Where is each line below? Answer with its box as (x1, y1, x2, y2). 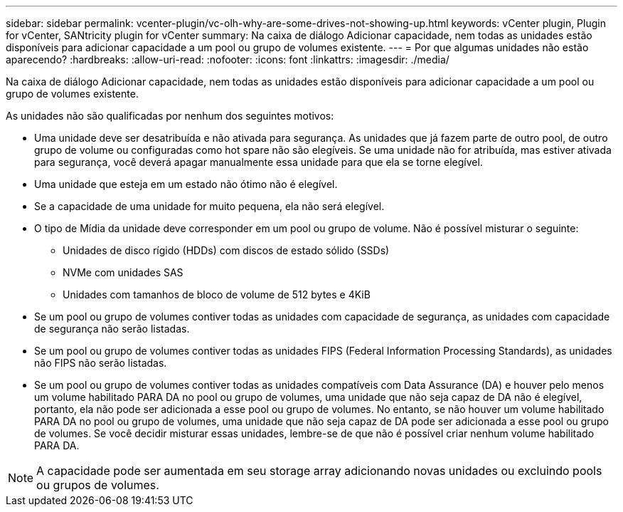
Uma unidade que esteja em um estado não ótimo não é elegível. (34, 178, 338, 190)
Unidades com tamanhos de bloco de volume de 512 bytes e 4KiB (63, 288, 371, 301)
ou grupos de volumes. (36, 478, 159, 492)
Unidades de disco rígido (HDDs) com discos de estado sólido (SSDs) (63, 244, 390, 256)
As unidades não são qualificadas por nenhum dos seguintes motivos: (6, 110, 334, 122)
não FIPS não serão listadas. (34, 357, 167, 369)
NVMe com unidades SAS (63, 266, 183, 278)
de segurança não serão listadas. (34, 323, 190, 335)
